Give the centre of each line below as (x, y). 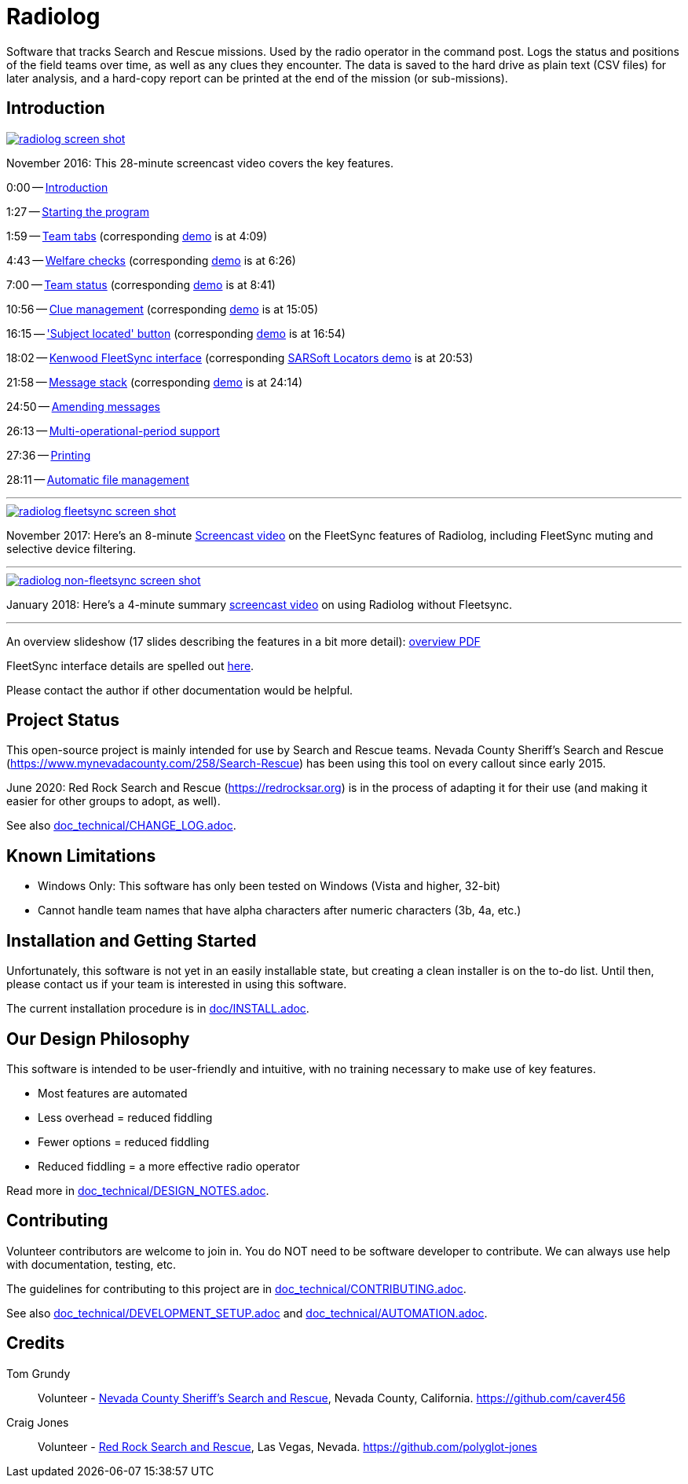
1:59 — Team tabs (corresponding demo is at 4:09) (137, 236)
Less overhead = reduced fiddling (125, 1117)
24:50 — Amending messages (83, 406)
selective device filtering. (71, 548)
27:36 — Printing (49, 455)
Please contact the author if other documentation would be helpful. (180, 690)
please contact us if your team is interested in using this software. (177, 984)
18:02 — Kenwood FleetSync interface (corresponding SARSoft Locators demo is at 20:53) (240, 357)
